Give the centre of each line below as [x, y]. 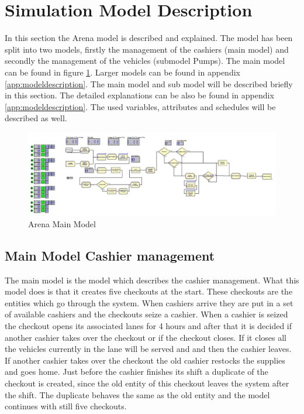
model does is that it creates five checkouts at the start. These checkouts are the [149, 291]
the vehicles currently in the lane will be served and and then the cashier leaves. [148, 349]
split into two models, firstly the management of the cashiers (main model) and [147, 49]
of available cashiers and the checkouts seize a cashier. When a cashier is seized [146, 314]
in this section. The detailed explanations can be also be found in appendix [139, 95]
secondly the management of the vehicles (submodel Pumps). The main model [145, 61]
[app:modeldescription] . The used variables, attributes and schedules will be [140, 106]
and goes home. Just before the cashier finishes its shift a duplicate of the [137, 372]
